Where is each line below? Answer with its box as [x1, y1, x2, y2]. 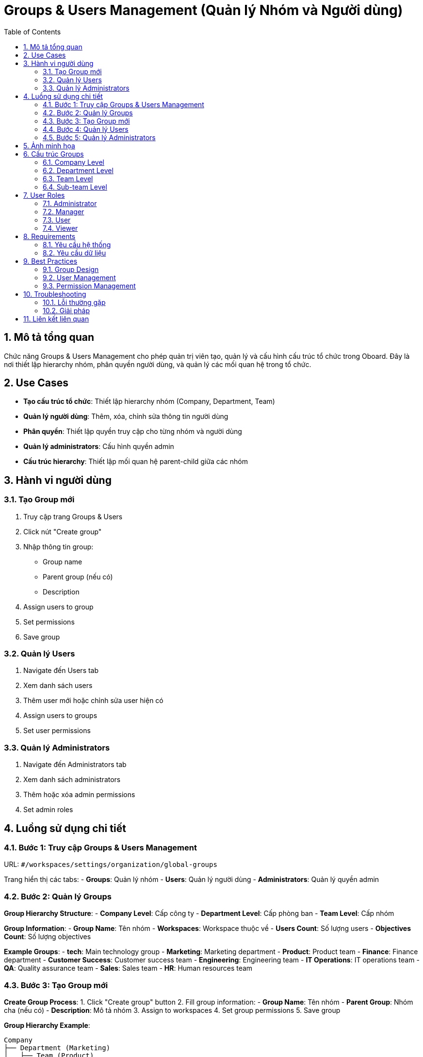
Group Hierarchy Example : [4, 1021, 90, 1029]
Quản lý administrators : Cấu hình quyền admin [23, 442, 174, 451]
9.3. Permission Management [43, 281, 136, 290]
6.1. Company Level [43, 158, 104, 166]
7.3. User [43, 215, 71, 224]
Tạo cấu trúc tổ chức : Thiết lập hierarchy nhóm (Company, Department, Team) [23, 397, 275, 406]
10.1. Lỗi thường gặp [43, 298, 106, 306]
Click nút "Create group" [23, 527, 102, 536]
